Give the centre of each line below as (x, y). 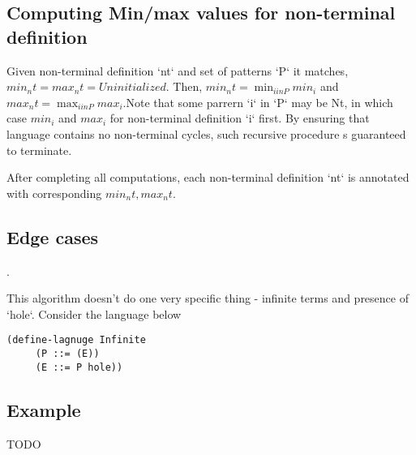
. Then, (184, 86)
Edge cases (53, 236)
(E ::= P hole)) (79, 367)
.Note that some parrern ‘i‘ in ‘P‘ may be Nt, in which (258, 102)
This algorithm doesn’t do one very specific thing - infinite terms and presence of (208, 298)
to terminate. (39, 150)
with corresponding (54, 193)
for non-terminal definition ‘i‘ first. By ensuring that (240, 118)
